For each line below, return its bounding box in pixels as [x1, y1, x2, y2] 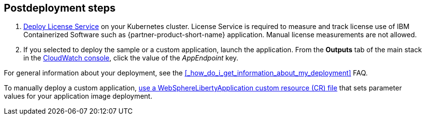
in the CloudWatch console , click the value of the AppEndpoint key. [23, 54, 239, 62]
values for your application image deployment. [4, 92, 153, 101]
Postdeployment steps [4, 2, 116, 14]
